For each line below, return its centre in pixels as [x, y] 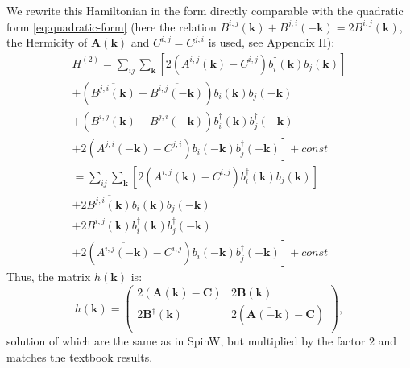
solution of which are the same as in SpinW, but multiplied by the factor [186, 341]
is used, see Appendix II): [271, 42]
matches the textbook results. [80, 356]
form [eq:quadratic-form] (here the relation [112, 26]
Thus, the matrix [49, 277]
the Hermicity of [47, 42]
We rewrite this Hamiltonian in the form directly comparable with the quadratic [205, 10]
